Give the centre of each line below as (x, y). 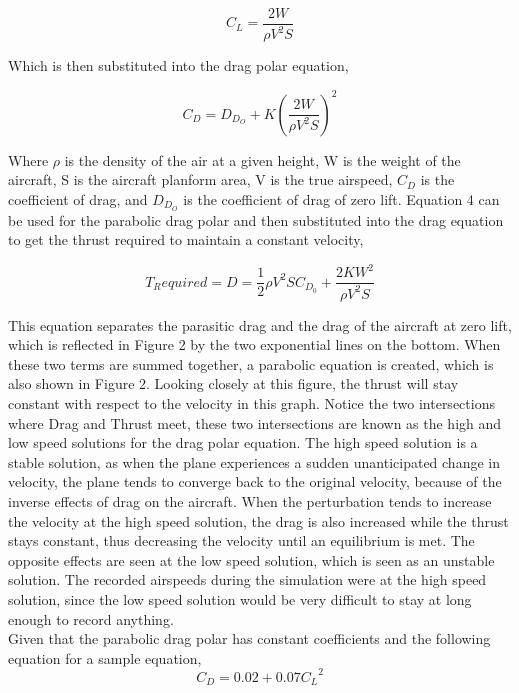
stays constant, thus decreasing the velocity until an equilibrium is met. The (241, 540)
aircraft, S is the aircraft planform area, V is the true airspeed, (200, 179)
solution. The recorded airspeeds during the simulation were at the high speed (247, 579)
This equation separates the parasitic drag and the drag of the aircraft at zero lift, (260, 324)
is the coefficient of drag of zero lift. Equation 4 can (341, 198)
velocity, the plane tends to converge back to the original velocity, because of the (255, 481)
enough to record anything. (91, 618)
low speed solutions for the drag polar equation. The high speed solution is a (243, 442)
